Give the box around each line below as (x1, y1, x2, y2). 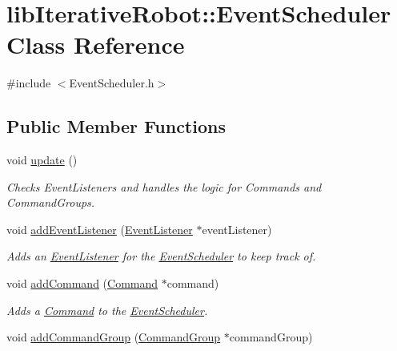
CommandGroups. (6, 194, 95, 211)
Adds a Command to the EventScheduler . (6, 301, 208, 318)
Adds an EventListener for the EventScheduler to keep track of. (6, 248, 316, 264)
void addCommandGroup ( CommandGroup (6, 329, 221, 345)
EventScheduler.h (69, 75, 154, 91)
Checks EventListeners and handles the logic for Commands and (6, 178, 322, 195)
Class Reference (6, 28, 185, 61)
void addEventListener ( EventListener (6, 220, 193, 237)
